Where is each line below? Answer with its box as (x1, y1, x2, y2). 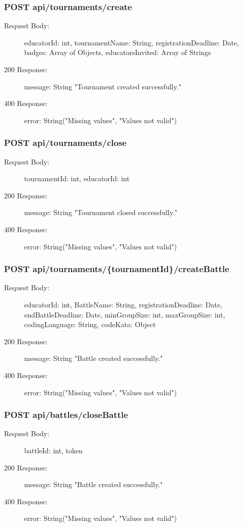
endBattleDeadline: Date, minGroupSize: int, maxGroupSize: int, (24, 309, 225, 320)
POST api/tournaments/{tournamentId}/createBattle (4, 262, 229, 275)
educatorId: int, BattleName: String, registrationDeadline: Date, (24, 299, 222, 309)
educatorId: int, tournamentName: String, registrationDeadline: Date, (24, 37, 239, 47)
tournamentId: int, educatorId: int (24, 173, 130, 184)
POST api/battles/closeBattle (4, 408, 128, 421)
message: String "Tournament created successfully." (24, 81, 181, 91)
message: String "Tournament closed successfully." (24, 207, 177, 218)
